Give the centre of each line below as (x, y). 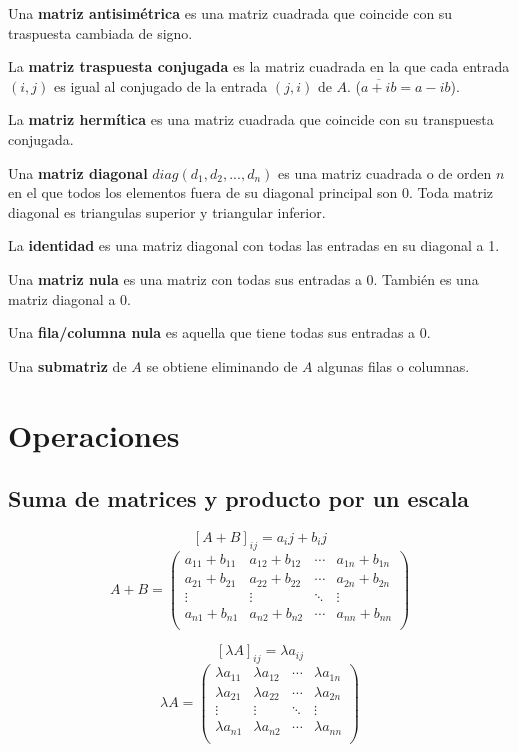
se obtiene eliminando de (222, 365)
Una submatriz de (67, 365)
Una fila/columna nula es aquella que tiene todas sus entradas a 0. (219, 332)
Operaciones (94, 434)
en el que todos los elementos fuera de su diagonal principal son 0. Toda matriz (251, 192)
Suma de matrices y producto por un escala (239, 498)
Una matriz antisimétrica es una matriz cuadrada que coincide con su (230, 13)
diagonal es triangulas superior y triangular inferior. (167, 211)
